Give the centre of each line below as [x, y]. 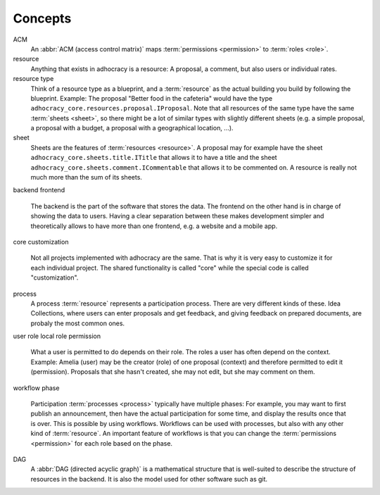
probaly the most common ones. [78, 323]
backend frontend [39, 190]
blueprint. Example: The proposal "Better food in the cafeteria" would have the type [152, 98]
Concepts [42, 18]
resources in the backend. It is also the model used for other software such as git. [149, 479]
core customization [41, 242]
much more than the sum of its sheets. [86, 177]
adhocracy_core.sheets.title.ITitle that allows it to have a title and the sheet [154, 158]
